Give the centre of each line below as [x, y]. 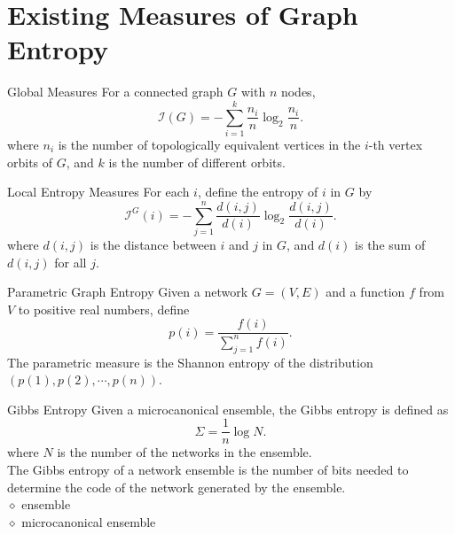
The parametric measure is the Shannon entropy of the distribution [190, 362]
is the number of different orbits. [197, 162]
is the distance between [153, 244]
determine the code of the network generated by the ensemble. [177, 487]
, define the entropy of [258, 192]
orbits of [30, 162]
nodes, [298, 92]
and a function [365, 292]
